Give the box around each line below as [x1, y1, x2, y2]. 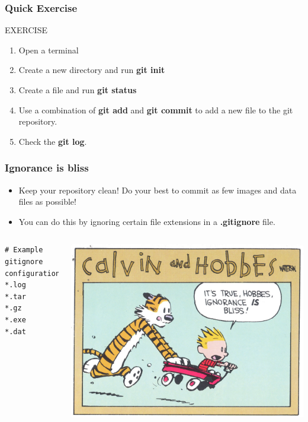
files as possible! [18, 195, 76, 208]
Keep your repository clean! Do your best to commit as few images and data [18, 183, 297, 196]
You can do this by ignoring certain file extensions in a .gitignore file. [18, 215, 275, 227]
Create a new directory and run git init [18, 64, 165, 76]
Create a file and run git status [18, 84, 137, 96]
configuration [5, 269, 60, 278]
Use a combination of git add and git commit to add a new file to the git [18, 103, 293, 116]
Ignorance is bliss [5, 160, 89, 175]
